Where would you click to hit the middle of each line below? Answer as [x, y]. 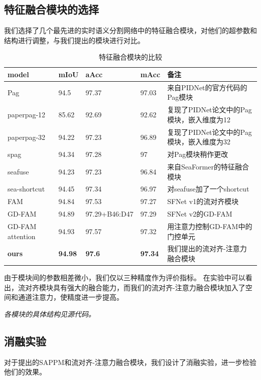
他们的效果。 [25, 372]
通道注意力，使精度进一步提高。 [71, 297]
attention [22, 236]
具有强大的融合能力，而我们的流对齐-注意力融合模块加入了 [149, 287]
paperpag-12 [27, 115]
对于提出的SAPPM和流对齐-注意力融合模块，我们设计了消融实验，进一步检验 [130, 362]
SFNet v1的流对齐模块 [203, 201]
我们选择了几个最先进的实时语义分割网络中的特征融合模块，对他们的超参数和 [130, 30]
